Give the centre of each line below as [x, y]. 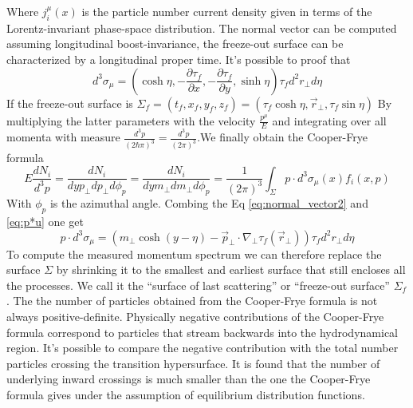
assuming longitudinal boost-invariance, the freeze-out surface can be [175, 44]
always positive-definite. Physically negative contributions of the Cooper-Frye [195, 316]
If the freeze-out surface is [70, 103]
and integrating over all [329, 120]
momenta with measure [63, 137]
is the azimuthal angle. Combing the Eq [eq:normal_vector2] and [209, 203]
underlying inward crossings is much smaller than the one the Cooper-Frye [189, 379]
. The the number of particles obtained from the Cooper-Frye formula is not [192, 301]
